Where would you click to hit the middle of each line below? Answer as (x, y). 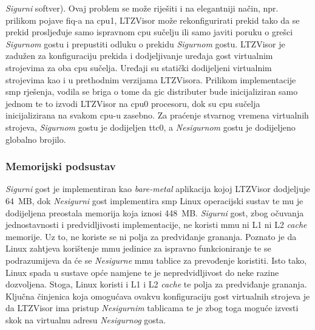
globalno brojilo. (36, 139)
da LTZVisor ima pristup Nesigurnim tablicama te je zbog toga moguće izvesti (152, 308)
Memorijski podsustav (61, 166)
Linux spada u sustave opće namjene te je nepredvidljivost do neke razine (142, 272)
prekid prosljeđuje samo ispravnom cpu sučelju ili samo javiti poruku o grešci (149, 32)
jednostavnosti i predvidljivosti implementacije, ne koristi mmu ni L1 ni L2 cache (156, 225)
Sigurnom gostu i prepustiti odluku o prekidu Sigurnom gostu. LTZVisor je (145, 43)
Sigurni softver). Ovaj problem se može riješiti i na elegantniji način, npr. (142, 8)
